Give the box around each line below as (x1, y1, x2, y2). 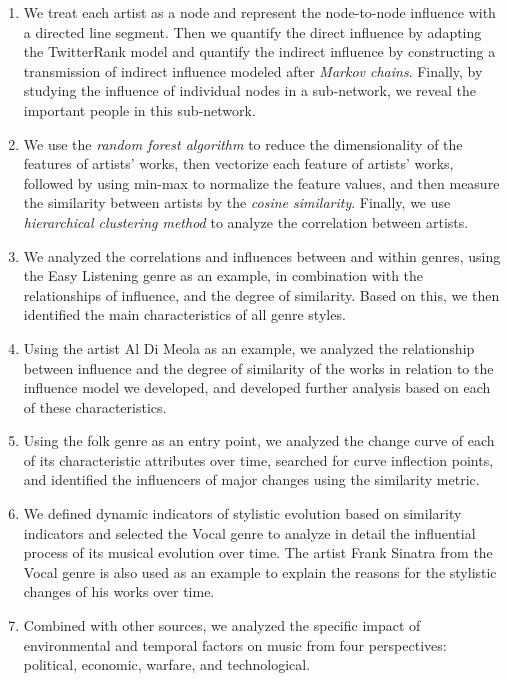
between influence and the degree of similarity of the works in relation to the (23, 357, 494, 378)
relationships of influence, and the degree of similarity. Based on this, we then (23, 284, 500, 305)
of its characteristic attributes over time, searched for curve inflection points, (23, 449, 494, 470)
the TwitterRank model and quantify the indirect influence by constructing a (23, 41, 496, 62)
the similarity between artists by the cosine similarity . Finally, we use (23, 192, 451, 213)
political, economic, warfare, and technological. (23, 654, 311, 675)
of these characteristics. (23, 396, 167, 417)
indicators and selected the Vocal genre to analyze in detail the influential (23, 522, 476, 543)
